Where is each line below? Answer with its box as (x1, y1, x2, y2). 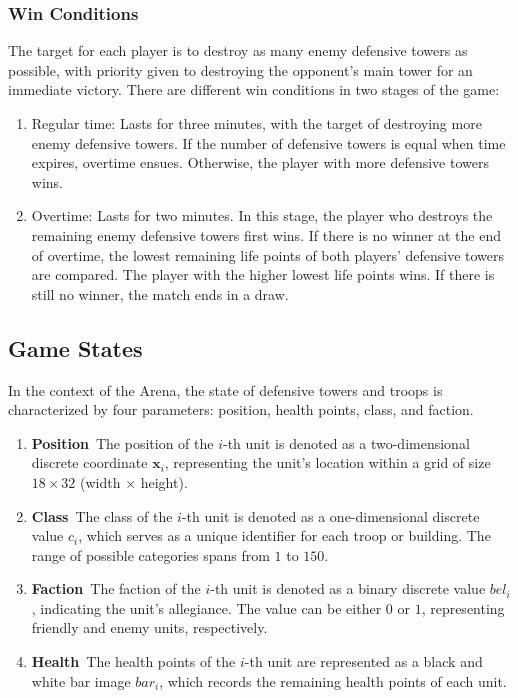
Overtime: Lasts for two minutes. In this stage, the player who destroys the (31, 205, 493, 226)
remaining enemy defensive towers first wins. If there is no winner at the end (31, 224, 501, 245)
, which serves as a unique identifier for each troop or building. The (78, 525, 491, 546)
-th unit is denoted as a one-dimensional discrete (181, 505, 480, 526)
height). (140, 471, 188, 492)
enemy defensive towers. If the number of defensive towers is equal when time (31, 132, 506, 153)
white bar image (31, 670, 131, 691)
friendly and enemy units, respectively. (31, 617, 268, 638)
